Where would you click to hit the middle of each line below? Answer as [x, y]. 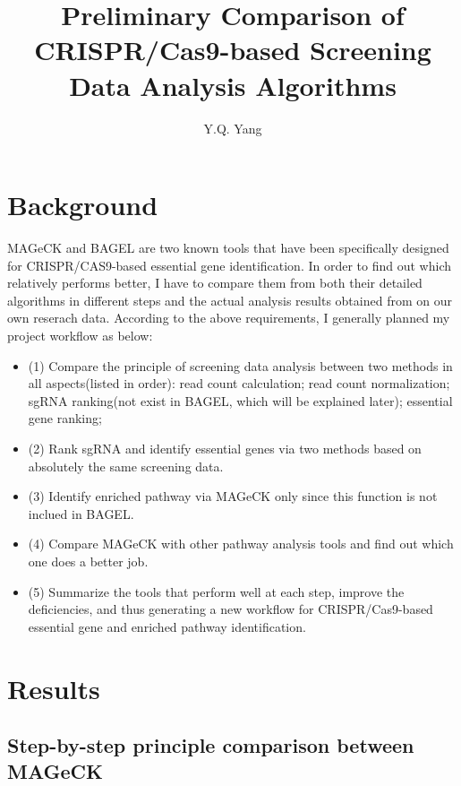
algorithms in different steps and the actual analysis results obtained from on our [230, 300]
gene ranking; [65, 418]
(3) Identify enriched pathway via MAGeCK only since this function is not [233, 496]
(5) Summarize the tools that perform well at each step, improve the [216, 591]
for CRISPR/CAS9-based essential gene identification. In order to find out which [230, 265]
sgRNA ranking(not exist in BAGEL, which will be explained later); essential [240, 400]
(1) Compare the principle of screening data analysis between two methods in [240, 365]
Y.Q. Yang [233, 128]
